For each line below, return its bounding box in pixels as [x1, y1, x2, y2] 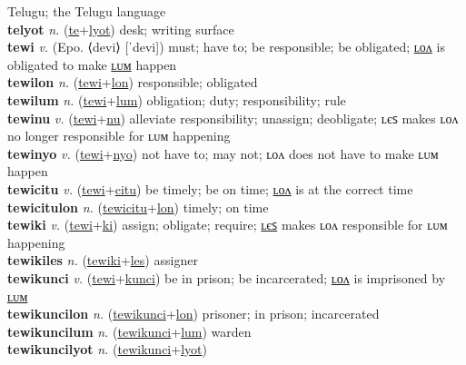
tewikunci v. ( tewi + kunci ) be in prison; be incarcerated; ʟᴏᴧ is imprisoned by [7, 268, 446, 287]
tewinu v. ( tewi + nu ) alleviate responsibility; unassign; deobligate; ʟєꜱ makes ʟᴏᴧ [7, 108, 459, 127]
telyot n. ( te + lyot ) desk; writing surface [7, 19, 234, 38]
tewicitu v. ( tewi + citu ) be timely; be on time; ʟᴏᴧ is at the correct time [7, 179, 413, 198]
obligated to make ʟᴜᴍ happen [7, 54, 177, 74]
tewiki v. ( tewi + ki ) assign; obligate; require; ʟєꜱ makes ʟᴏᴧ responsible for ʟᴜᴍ [7, 215, 448, 234]
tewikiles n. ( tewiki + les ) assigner [7, 251, 198, 270]
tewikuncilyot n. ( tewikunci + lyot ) [7, 340, 207, 359]
